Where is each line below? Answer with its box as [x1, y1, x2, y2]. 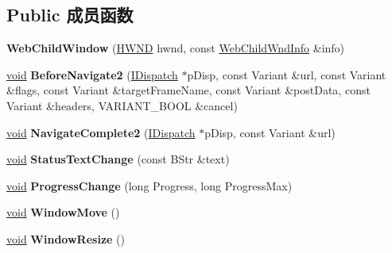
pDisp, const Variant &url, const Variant [187, 66, 386, 82]
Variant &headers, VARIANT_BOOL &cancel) [6, 97, 238, 113]
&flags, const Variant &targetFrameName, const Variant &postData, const [6, 82, 371, 98]
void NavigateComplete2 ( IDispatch [6, 124, 196, 140]
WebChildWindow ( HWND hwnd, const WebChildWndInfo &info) [6, 40, 345, 56]
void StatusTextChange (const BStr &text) [6, 151, 230, 167]
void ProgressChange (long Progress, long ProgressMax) [6, 177, 293, 194]
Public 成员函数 [6, 2, 134, 27]
